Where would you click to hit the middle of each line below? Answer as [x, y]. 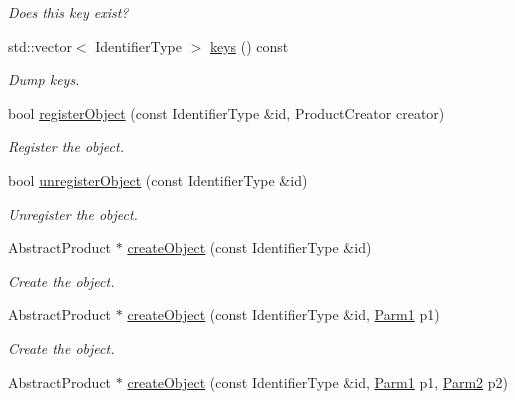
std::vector [40, 45]
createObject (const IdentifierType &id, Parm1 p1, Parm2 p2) [317, 381]
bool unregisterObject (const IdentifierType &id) [158, 179]
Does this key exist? [68, 12]
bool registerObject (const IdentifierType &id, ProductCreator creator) [226, 112]
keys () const [249, 45]
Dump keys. [44, 79]
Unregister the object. [73, 213]
